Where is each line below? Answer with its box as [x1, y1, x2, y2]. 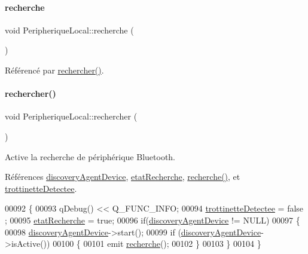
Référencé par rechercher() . [5, 63, 104, 76]
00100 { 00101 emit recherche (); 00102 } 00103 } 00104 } [53, 237, 261, 250]
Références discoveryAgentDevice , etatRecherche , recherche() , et [5, 170, 240, 183]
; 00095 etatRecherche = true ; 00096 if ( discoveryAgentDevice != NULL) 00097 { [5, 213, 300, 226]
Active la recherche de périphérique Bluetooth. [5, 150, 176, 163]
